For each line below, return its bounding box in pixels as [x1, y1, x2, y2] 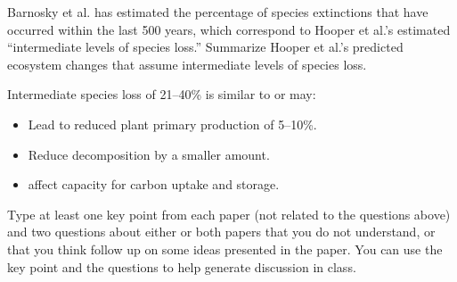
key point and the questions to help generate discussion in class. [7, 257, 356, 276]
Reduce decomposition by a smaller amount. [28, 145, 270, 163]
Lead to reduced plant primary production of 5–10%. [28, 114, 317, 133]
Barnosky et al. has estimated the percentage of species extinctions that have [7, 3, 428, 21]
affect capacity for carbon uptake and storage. [28, 175, 280, 194]
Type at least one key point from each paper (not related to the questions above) [7, 204, 451, 223]
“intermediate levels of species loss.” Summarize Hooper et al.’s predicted [7, 37, 404, 56]
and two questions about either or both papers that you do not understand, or [7, 222, 436, 241]
